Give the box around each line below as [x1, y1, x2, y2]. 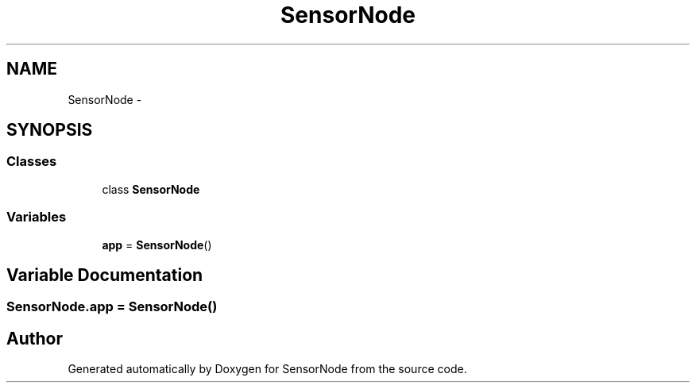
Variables [6, 209, 67, 225]
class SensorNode [102, 182, 200, 196]
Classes [6, 153, 57, 170]
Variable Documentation [6, 264, 203, 285]
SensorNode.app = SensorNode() [6, 298, 218, 315]
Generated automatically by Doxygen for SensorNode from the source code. [68, 362, 467, 376]
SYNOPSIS [6, 120, 93, 141]
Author [6, 328, 63, 349]
